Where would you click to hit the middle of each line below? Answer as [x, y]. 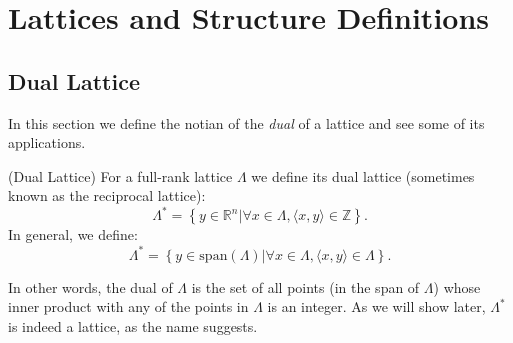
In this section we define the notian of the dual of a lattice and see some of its [246, 122]
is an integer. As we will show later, [376, 306]
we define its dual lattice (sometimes [363, 175]
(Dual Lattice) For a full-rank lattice [120, 175]
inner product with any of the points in [128, 306]
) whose [457, 286]
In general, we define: [73, 234]
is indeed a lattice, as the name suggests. [133, 325]
